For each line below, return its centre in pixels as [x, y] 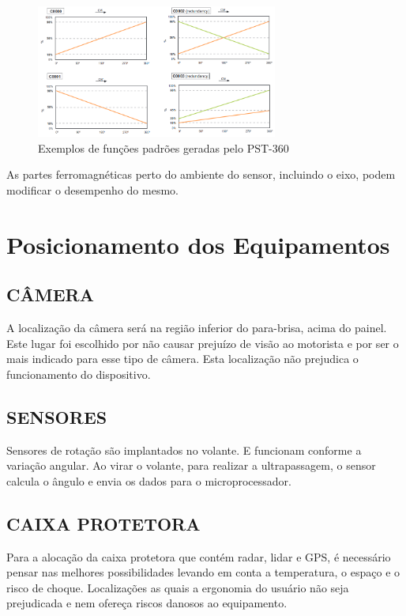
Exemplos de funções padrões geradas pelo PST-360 [164, 147]
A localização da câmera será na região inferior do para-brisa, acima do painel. [197, 328]
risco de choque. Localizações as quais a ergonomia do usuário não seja [178, 587]
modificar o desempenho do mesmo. [92, 189]
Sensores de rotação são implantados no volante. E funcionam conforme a [184, 450]
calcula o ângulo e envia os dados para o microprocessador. [149, 480]
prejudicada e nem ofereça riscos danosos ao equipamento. [147, 603]
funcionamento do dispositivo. [79, 374]
